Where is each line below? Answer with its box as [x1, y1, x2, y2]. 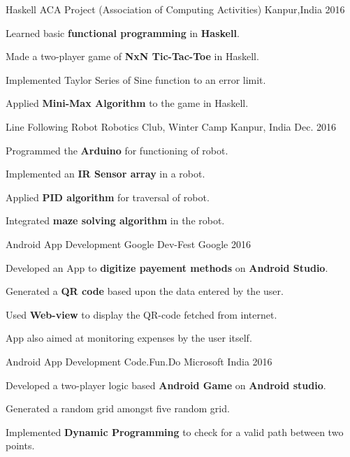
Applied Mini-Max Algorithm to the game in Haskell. [6, 96, 249, 110]
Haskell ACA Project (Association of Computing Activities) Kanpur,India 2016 [6, 2, 345, 16]
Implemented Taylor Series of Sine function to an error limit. [6, 72, 266, 87]
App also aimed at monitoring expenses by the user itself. [6, 331, 252, 345]
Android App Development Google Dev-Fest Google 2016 [6, 236, 251, 251]
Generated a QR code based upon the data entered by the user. [6, 284, 284, 298]
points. [6, 438, 35, 453]
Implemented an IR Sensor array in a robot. [6, 166, 205, 181]
